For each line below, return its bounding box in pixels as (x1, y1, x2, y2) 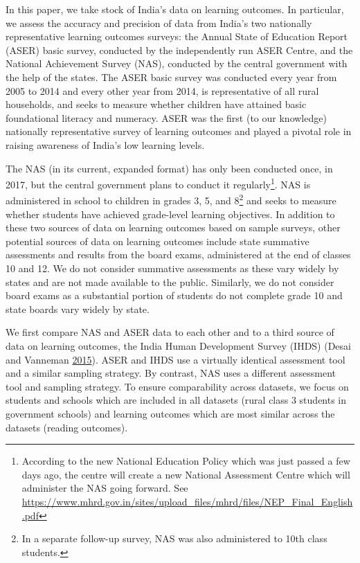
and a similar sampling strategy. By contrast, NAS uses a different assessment (6, 366, 336, 380)
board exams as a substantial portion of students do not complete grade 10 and (6, 288, 343, 303)
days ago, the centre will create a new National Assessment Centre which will (21, 467, 350, 481)
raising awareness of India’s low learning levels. (6, 137, 205, 152)
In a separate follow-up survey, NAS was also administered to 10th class (21, 531, 327, 546)
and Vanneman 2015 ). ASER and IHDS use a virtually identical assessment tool (6, 352, 345, 366)
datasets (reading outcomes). (6, 420, 128, 434)
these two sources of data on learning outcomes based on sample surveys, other (6, 220, 341, 235)
